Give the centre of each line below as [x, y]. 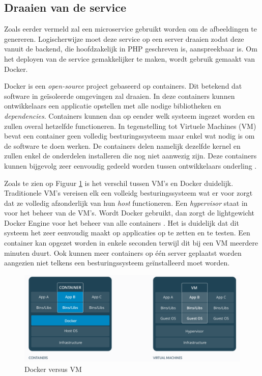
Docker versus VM [53, 369]
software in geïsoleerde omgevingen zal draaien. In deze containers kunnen [120, 96]
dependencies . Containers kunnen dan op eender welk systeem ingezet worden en [129, 115]
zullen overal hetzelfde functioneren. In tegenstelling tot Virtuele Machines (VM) [130, 126]
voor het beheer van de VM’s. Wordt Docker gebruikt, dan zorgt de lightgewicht [129, 213]
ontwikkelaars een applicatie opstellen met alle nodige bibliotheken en [113, 106]
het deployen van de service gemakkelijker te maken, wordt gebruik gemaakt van [129, 58]
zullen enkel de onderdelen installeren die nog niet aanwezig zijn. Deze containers [130, 156]
